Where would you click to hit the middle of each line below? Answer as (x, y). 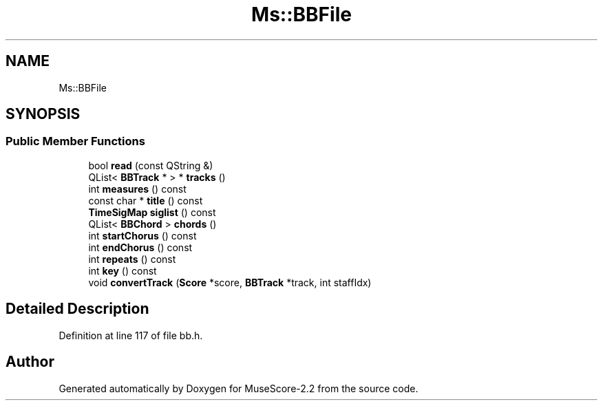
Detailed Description (77, 309)
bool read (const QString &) (151, 165)
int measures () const (137, 189)
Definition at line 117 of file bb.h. (131, 335)
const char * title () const (146, 200)
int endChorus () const (140, 247)
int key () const (123, 270)
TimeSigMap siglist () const (152, 212)
